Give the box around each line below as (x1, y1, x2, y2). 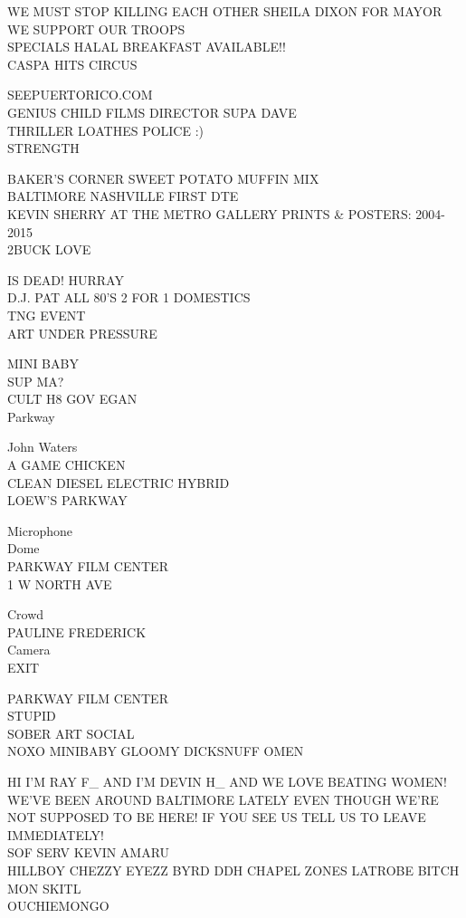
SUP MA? (7, 371, 64, 390)
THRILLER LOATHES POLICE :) (7, 120, 204, 139)
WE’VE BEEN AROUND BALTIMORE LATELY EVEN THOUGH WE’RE (7, 789, 439, 808)
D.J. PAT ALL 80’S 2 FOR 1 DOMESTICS (7, 288, 251, 307)
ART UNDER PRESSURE (7, 323, 157, 342)
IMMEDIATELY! (7, 825, 104, 844)
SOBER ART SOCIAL (7, 723, 135, 742)
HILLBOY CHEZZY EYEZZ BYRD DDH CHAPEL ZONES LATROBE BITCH (7, 860, 460, 879)
